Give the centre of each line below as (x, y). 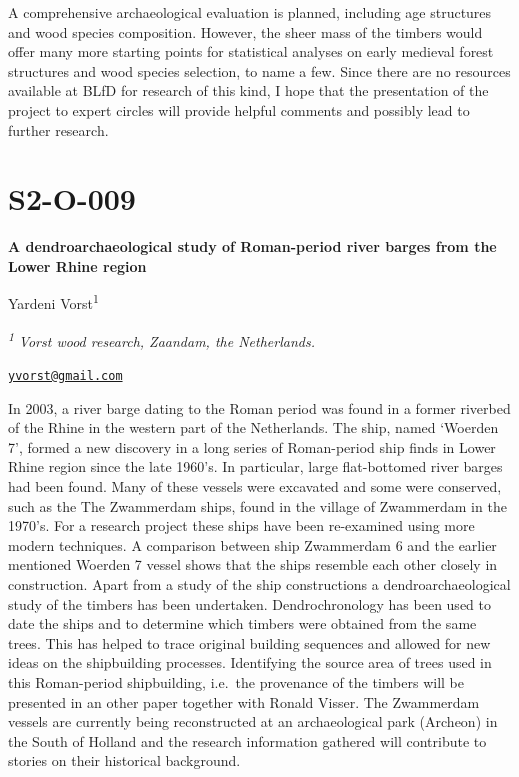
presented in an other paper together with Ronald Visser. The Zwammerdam (244, 701)
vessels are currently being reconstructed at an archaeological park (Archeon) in (253, 721)
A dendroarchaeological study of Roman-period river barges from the (252, 246)
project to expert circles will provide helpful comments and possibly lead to (239, 109)
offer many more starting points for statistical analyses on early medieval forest (251, 51)
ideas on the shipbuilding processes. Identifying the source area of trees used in (250, 662)
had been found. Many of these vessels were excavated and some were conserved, (255, 486)
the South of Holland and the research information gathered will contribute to (247, 740)
